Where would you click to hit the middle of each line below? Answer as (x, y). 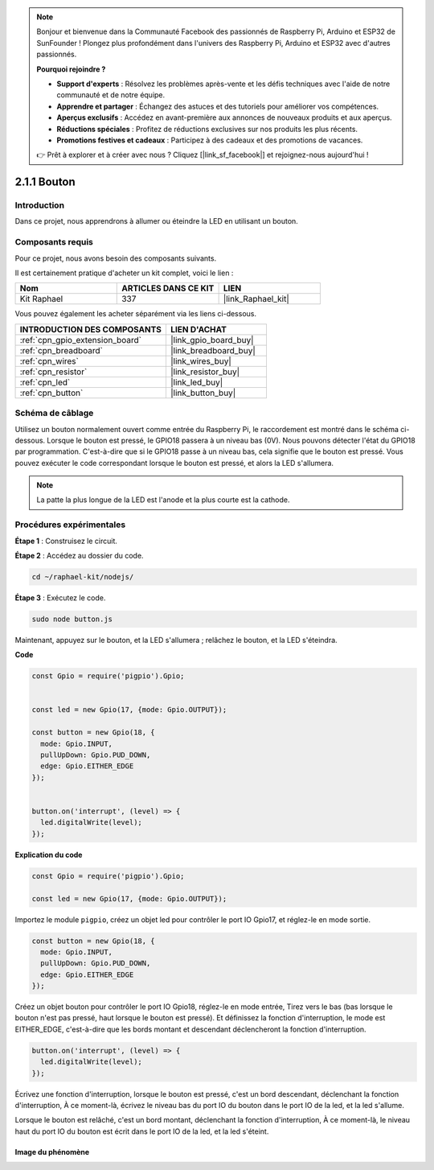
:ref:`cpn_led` (45, 382)
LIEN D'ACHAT (198, 329)
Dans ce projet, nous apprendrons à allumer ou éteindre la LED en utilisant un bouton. (157, 221)
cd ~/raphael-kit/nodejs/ (83, 577)
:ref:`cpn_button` (51, 393)
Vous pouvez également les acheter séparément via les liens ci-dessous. (136, 314)
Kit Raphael (41, 299)
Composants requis (54, 242)
